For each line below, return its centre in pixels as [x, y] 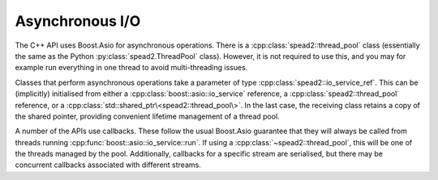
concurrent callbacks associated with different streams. [108, 165]
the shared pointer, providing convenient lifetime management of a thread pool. [147, 116]
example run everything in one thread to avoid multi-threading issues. [131, 68]
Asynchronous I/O [78, 21]
